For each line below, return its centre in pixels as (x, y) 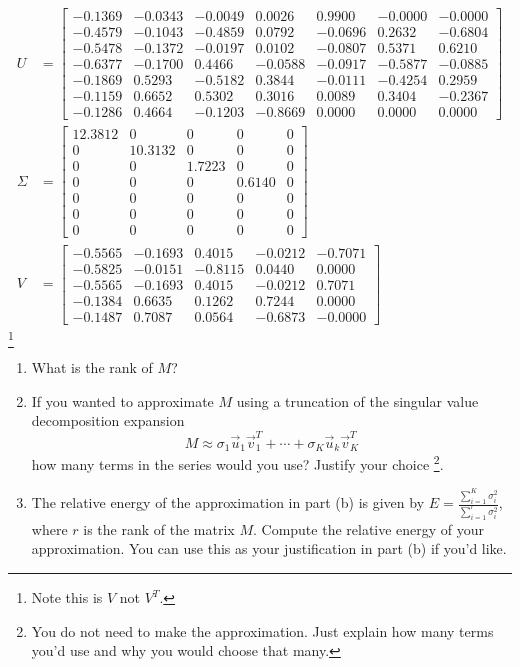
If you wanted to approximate (122, 400)
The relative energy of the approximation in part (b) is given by (228, 502)
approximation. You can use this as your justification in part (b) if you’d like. (269, 548)
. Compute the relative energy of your (368, 528)
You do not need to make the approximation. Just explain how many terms (262, 630)
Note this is (67, 597)
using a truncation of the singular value (357, 400)
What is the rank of (92, 367)
